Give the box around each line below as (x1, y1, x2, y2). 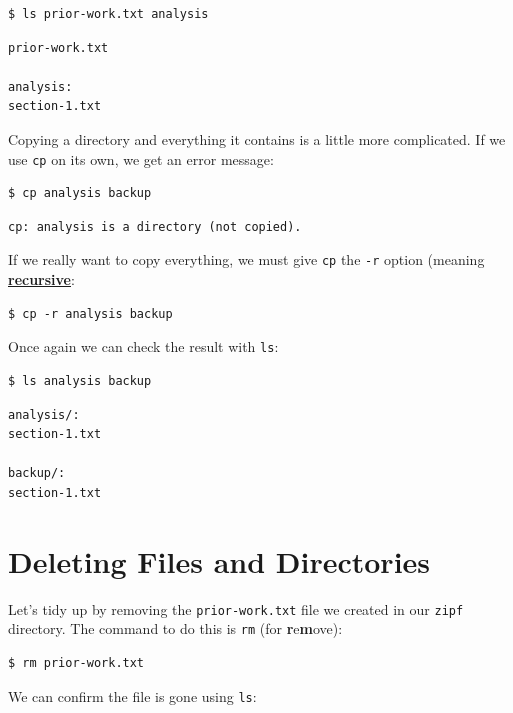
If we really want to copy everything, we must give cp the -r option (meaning (8, 249, 485, 270)
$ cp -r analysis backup (8, 306, 173, 321)
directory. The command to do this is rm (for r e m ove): (8, 618, 343, 639)
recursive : (8, 269, 75, 290)
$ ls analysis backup (8, 373, 152, 388)
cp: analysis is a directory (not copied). (8, 219, 302, 234)
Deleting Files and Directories (8, 540, 431, 581)
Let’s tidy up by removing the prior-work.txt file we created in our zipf (8, 598, 464, 619)
